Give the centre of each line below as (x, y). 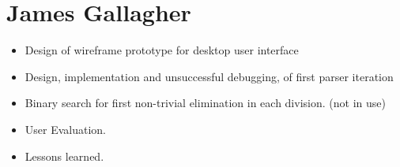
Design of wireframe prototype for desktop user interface (162, 50)
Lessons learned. (64, 156)
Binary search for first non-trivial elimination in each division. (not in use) (205, 103)
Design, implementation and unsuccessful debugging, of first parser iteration (209, 76)
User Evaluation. (66, 129)
